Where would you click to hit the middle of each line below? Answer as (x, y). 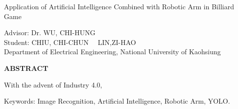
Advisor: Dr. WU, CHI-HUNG (50, 33)
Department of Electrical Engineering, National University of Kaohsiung (112, 52)
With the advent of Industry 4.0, (53, 84)
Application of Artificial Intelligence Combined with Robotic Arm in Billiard (119, 6)
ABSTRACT (26, 68)
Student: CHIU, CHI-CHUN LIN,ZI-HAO (70, 42)
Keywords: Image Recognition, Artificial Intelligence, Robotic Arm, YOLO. (117, 101)
